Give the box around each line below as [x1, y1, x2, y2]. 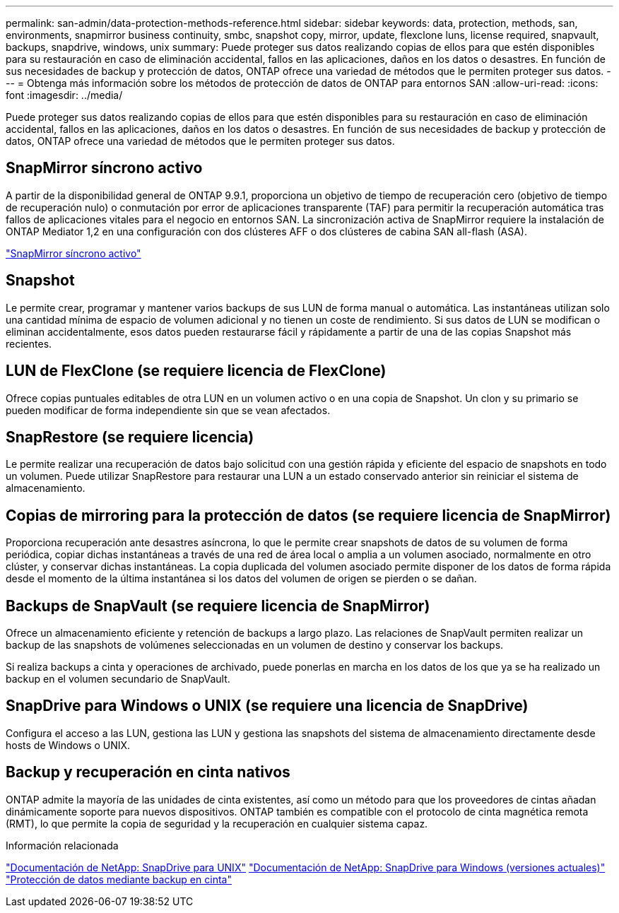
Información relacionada [6, 839, 119, 852]
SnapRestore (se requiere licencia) [6, 428, 254, 446]
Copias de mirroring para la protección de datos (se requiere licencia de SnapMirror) [6, 506, 611, 524]
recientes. [6, 337, 52, 350]
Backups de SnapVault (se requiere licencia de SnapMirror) [6, 596, 430, 615]
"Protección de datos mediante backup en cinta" [6, 873, 232, 885]
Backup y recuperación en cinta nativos [6, 763, 290, 782]
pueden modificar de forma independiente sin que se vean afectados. [6, 404, 331, 416]
